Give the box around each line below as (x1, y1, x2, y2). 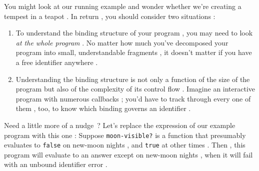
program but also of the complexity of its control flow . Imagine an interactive (15, 83, 255, 94)
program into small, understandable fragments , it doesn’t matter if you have (15, 47, 252, 57)
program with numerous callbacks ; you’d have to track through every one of (15, 93, 251, 103)
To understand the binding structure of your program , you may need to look (15, 27, 253, 38)
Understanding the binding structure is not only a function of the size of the (15, 73, 250, 84)
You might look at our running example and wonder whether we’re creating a (4, 1, 241, 11)
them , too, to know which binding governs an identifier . (15, 103, 191, 113)
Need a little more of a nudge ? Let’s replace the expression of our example (4, 119, 235, 130)
